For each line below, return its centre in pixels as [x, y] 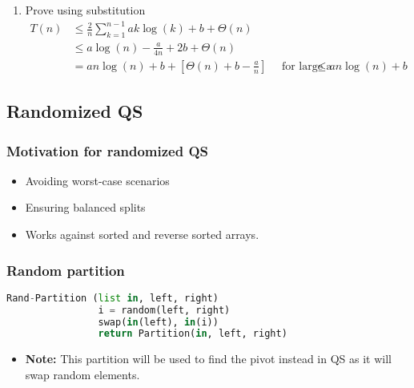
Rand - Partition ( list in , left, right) [113, 298]
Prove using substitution [85, 10]
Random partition [66, 270]
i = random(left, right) [164, 310]
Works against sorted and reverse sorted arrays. [142, 234]
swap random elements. [82, 374]
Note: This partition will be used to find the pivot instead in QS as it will [208, 359]
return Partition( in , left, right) [193, 334]
